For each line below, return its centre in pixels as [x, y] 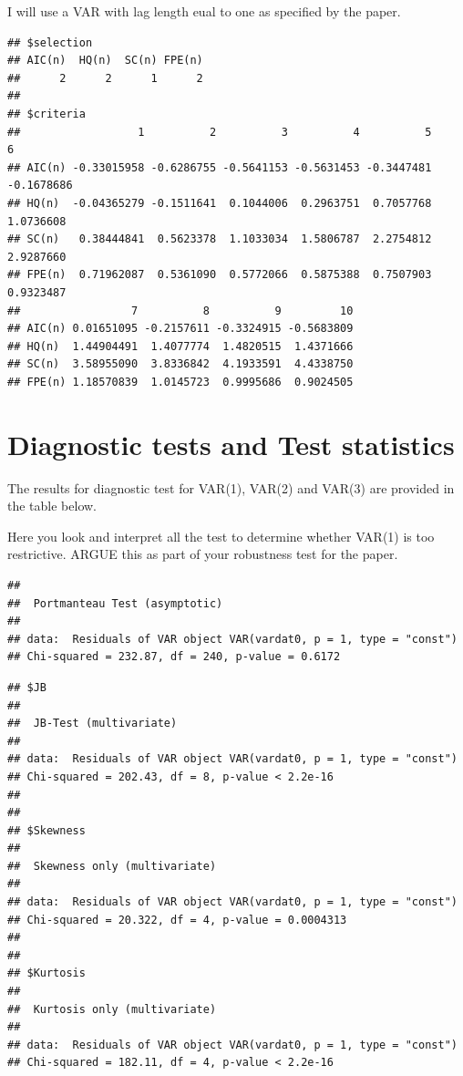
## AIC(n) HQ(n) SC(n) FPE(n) [105, 61]
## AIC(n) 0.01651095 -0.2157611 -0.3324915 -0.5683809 [180, 329]
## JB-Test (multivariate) [93, 724]
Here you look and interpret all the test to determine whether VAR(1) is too [221, 536]
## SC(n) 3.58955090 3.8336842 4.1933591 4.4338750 [180, 364]
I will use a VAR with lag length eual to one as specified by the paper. [204, 11]
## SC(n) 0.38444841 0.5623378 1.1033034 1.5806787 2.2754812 [220, 239]
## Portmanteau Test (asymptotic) [115, 603]
